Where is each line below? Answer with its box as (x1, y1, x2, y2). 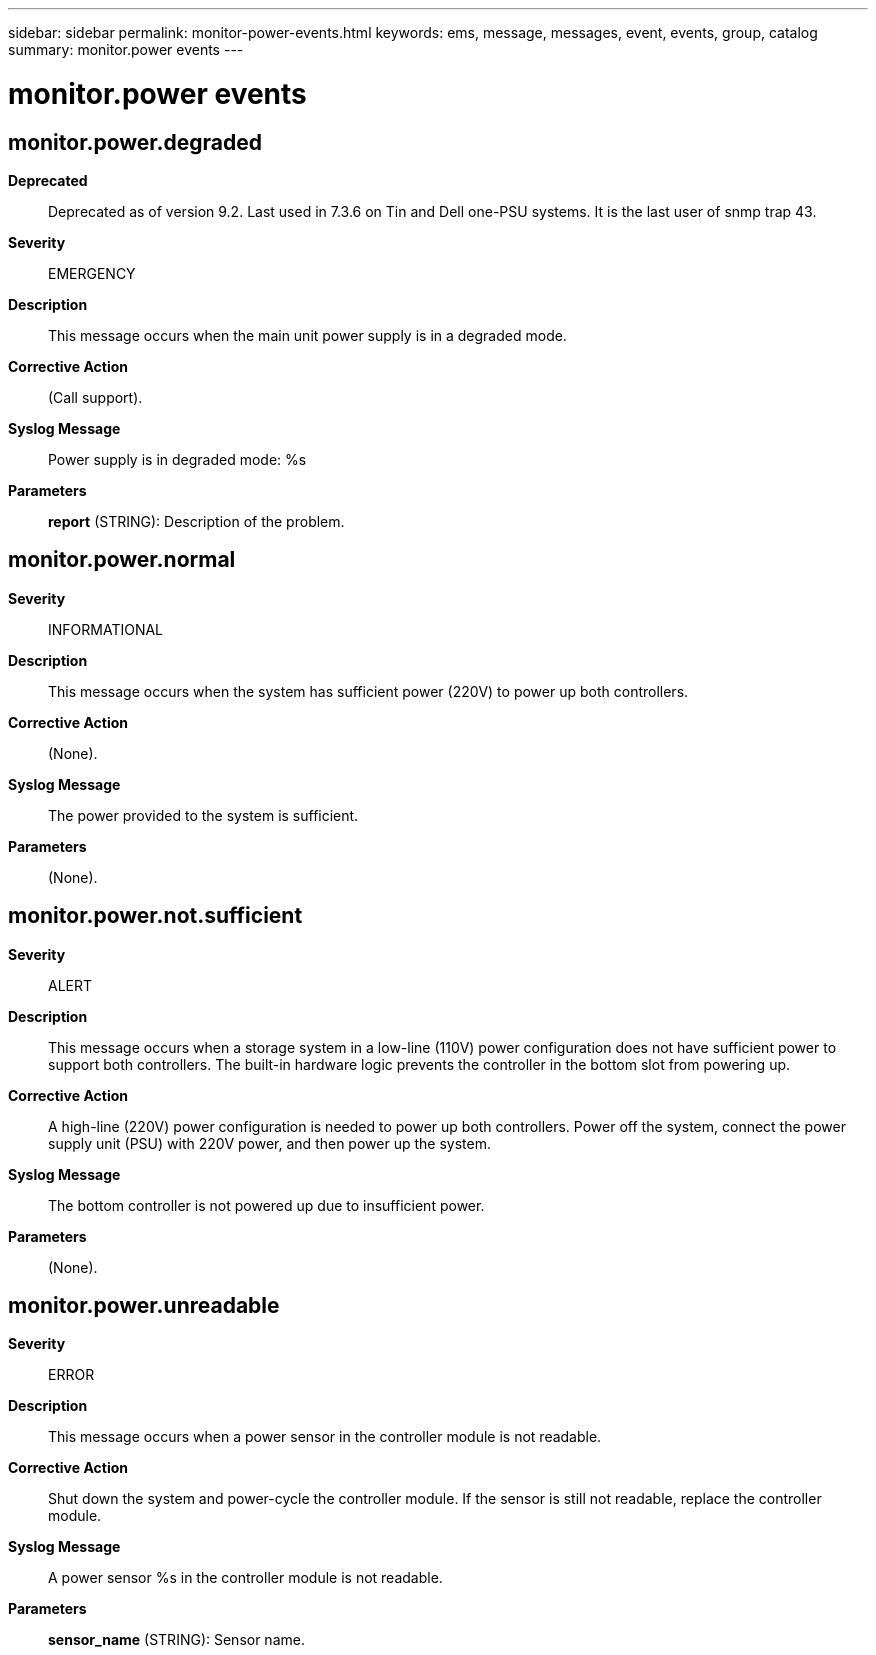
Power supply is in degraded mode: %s (48, 450, 307, 468)
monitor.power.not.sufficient (8, 903, 303, 929)
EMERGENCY (48, 264, 136, 282)
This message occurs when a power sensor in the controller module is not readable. (48, 1428, 602, 1446)
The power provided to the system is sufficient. (48, 806, 359, 824)
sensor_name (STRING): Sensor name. (48, 1631, 305, 1649)
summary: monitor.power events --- (8, 41, 244, 58)
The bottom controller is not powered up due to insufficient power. (48, 1196, 485, 1214)
